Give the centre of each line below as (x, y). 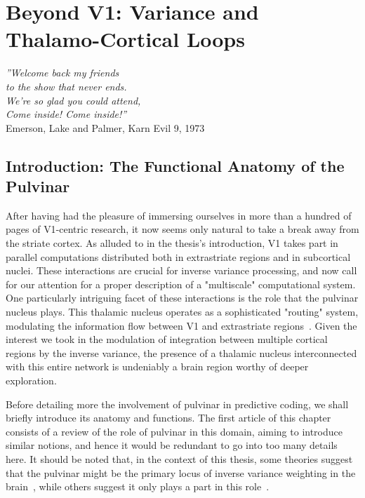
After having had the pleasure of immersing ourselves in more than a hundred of (179, 215)
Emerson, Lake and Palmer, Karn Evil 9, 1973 (105, 127)
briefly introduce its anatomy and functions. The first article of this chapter (168, 418)
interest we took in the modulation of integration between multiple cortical (167, 339)
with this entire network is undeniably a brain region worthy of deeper (157, 366)
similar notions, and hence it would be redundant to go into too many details (172, 445)
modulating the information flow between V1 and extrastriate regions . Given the (181, 325)
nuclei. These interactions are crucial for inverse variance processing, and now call (181, 270)
